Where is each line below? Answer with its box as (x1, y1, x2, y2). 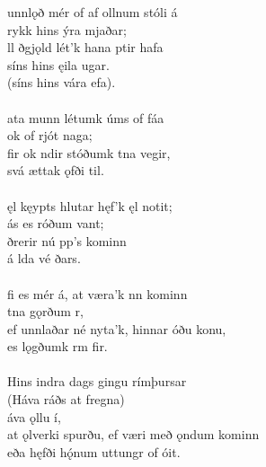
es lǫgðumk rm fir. (7, 337, 108, 356)
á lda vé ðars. (7, 249, 81, 268)
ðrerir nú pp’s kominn (7, 231, 127, 250)
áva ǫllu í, (7, 407, 61, 426)
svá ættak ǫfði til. (7, 161, 104, 180)
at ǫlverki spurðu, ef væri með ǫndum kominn (7, 425, 260, 444)
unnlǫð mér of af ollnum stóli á (7, 3, 178, 21)
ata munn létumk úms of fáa (7, 108, 164, 127)
